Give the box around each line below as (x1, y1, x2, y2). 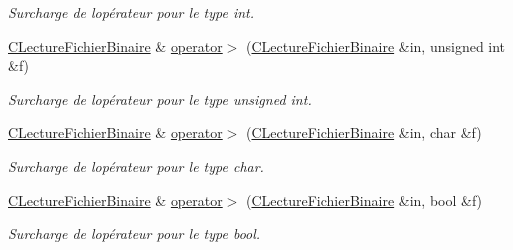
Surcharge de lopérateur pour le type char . (8, 155, 264, 176)
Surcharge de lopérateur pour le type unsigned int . (8, 88, 312, 109)
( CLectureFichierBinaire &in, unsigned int (246, 35, 506, 56)
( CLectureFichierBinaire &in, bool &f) (246, 189, 483, 210)
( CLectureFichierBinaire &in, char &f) (246, 122, 482, 143)
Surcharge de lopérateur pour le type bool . (8, 223, 261, 244)
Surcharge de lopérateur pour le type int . (8, 2, 255, 22)
